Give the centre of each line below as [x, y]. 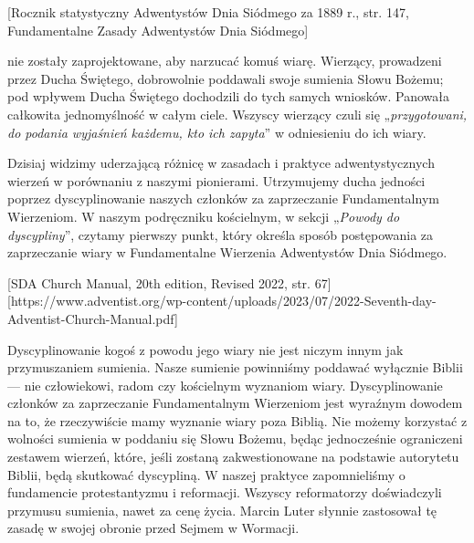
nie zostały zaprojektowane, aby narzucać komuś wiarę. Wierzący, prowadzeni [225, 61]
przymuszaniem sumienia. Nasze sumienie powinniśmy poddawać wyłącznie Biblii [235, 367]
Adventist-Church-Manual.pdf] [93, 318]
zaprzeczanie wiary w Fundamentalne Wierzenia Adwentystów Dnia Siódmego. [227, 252]
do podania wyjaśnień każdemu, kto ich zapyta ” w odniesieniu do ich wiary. [217, 132]
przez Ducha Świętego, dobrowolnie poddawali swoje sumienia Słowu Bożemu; [226, 78]
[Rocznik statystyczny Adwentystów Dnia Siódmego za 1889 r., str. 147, [208, 12]
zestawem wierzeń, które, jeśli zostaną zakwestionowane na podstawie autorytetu [233, 457]
